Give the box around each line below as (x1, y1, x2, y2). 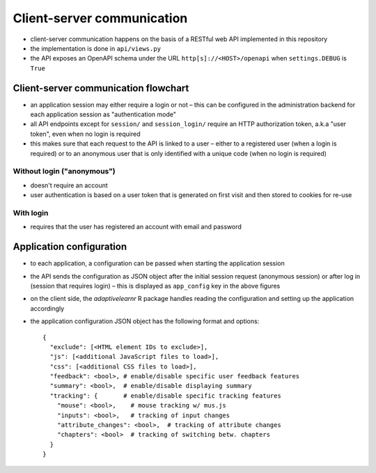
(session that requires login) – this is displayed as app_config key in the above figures (30, 281, 281, 290)
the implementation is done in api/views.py (30, 44, 162, 52)
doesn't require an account (30, 181, 108, 189)
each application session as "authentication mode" (30, 110, 177, 118)
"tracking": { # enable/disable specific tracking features (49, 391, 281, 400)
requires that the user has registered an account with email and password (30, 223, 242, 231)
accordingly (30, 304, 65, 313)
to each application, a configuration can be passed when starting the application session (30, 259, 285, 267)
